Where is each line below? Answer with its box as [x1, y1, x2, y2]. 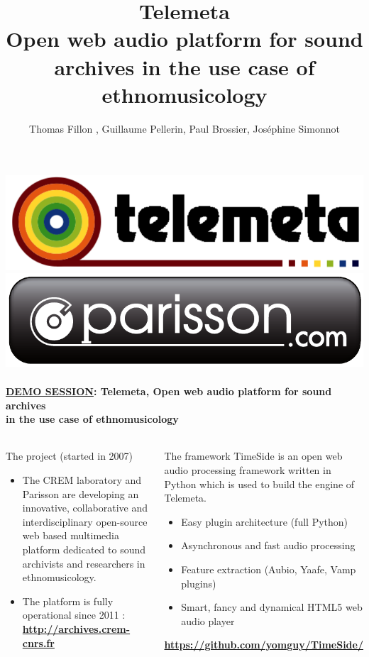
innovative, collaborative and [22, 500, 148, 515]
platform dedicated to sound [22, 541, 146, 556]
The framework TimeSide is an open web [164, 448, 343, 463]
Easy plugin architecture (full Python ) [181, 514, 348, 529]
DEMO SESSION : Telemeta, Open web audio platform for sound [6, 384, 332, 398]
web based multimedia [22, 528, 119, 543]
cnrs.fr [22, 635, 55, 650]
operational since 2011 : [22, 607, 126, 622]
